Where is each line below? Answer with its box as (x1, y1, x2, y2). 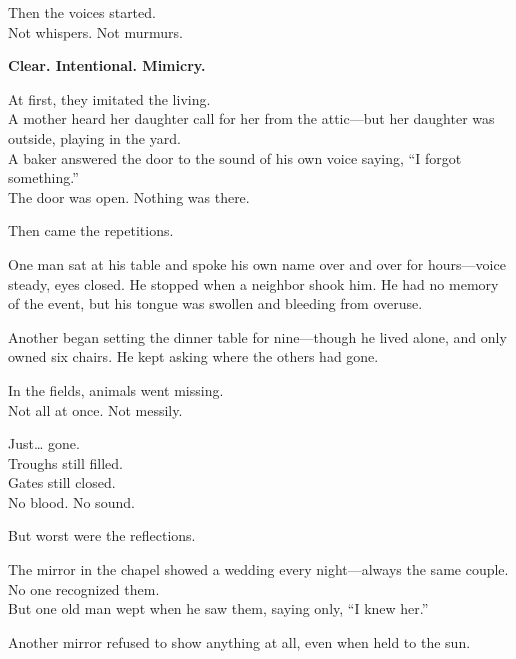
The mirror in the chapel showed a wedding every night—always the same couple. (8, 559, 509, 580)
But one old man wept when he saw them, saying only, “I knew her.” (8, 598, 429, 619)
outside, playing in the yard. (8, 127, 181, 148)
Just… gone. (8, 433, 80, 454)
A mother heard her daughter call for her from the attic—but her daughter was (8, 108, 495, 129)
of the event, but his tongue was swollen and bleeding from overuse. (8, 293, 423, 314)
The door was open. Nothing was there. (8, 186, 250, 207)
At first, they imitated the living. (8, 88, 211, 109)
